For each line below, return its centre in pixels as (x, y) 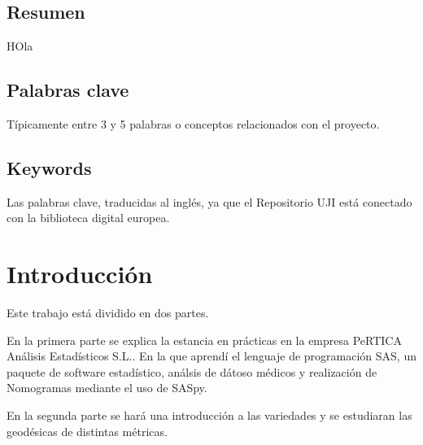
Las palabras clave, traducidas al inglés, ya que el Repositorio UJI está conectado (209, 201)
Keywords (49, 167)
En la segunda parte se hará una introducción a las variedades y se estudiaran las (209, 415)
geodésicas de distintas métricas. (87, 431)
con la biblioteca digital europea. (88, 218)
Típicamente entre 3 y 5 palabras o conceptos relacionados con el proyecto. (193, 124)
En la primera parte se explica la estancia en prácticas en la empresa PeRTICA (204, 340)
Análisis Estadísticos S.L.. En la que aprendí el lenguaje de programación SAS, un (211, 356)
